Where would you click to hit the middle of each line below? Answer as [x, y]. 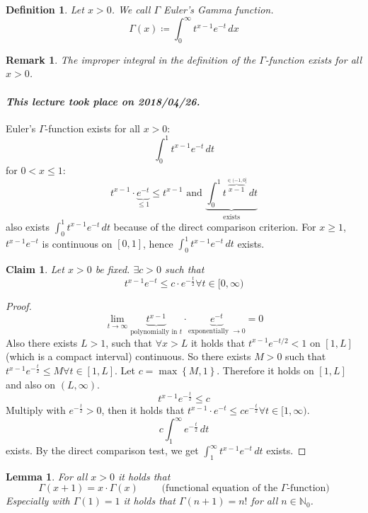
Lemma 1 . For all [47, 476]
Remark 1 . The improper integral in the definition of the [131, 59]
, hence [158, 243]
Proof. [19, 306]
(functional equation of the [220, 489]
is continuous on [77, 243]
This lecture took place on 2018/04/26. [103, 101]
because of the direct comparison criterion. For [215, 226]
